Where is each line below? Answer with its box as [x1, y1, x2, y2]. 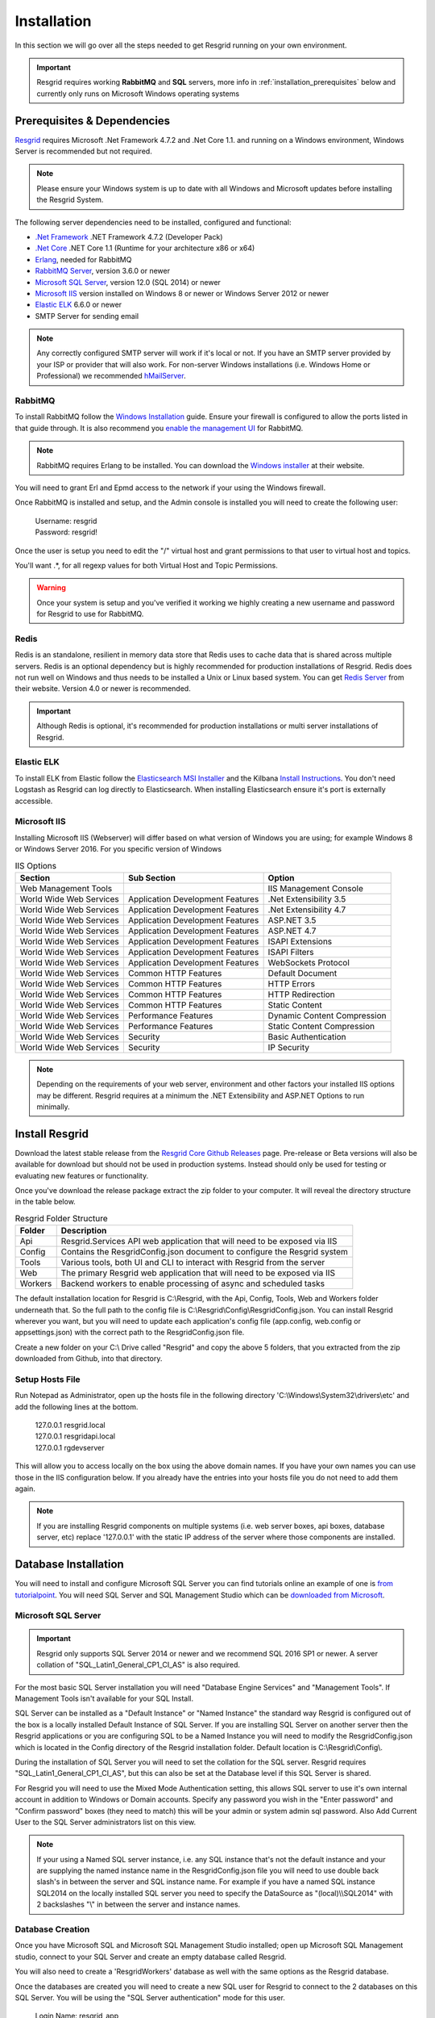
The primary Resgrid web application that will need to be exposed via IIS [60, 1267, 336, 1279]
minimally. [36, 1102, 70, 1112]
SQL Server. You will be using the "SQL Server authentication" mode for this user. [14, 1992, 286, 2002]
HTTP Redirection [267, 989, 336, 1000]
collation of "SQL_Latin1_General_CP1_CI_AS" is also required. [36, 1660, 241, 1670]
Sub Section [127, 872, 176, 883]
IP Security [267, 1041, 310, 1053]
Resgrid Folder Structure [14, 1213, 108, 1225]
